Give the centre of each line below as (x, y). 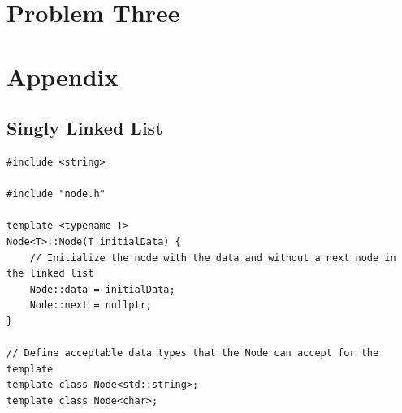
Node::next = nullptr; (91, 305)
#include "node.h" (56, 194)
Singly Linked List (85, 128)
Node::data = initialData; (102, 289)
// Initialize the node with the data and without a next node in (213, 258)
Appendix (63, 76)
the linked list (50, 274)
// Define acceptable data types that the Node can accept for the (193, 353)
